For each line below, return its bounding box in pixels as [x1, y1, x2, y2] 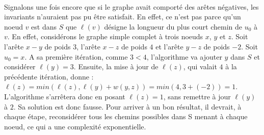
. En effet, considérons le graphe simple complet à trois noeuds [7, 31, 203, 42]
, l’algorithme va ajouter [146, 51, 222, 62]
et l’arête [155, 41, 183, 51]
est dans [31, 21, 57, 32]
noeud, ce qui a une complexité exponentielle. [4, 121, 146, 131]
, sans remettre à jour [163, 91, 231, 101]
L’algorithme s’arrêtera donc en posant [4, 91, 125, 101]
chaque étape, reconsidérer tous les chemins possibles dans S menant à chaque [4, 111, 248, 122]
